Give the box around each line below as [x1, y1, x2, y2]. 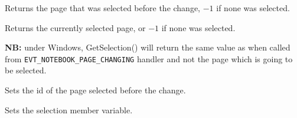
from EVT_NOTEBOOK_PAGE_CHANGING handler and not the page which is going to [5, 52, 293, 65]
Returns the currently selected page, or [5, 21, 146, 33]
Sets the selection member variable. [5, 103, 133, 116]
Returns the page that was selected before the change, [5, 2, 201, 14]
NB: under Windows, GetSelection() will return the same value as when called [5, 41, 291, 53]
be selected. [5, 64, 47, 76]
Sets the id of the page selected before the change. [5, 84, 186, 96]
